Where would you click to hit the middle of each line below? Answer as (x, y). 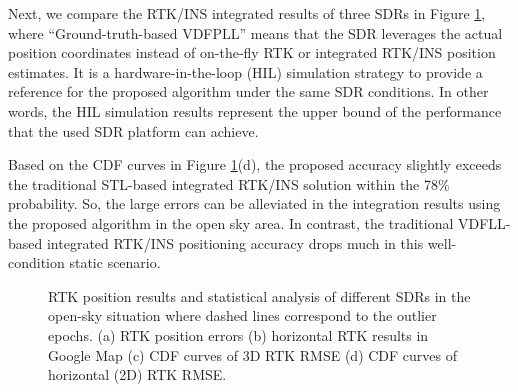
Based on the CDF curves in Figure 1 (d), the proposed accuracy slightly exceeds (255, 164)
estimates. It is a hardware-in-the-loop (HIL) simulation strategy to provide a (245, 71)
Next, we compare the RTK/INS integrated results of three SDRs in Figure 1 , (247, 13)
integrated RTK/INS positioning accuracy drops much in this (235, 242)
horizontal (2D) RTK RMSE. (137, 374)
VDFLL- (484, 222)
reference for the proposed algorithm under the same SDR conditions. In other (248, 91)
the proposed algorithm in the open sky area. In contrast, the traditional (231, 222)
